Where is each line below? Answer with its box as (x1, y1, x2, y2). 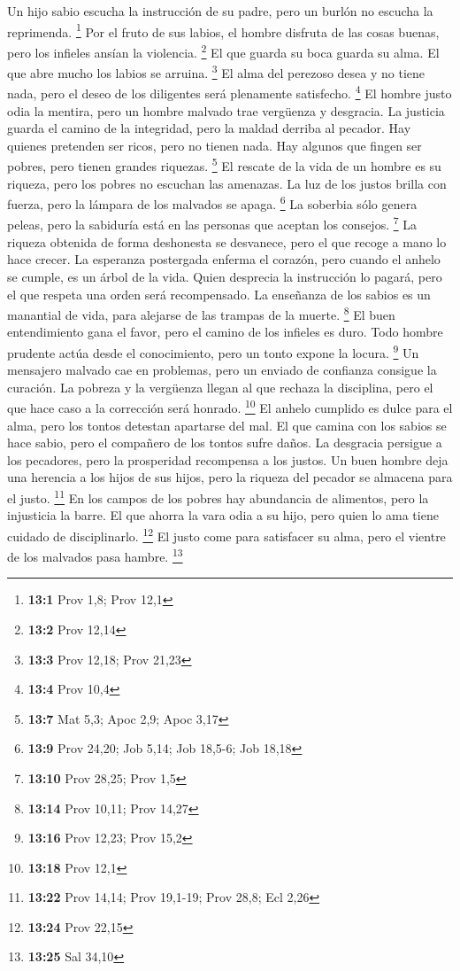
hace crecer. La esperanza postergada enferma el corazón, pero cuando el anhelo (7, 250, 441, 268)
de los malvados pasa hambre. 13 (7, 545, 183, 565)
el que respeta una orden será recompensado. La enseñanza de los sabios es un (7, 284, 431, 303)
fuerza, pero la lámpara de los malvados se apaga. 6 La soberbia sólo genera (7, 192, 418, 213)
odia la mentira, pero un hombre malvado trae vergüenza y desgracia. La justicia (7, 101, 445, 120)
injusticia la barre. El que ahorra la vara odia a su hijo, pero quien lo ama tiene (7, 506, 439, 524)
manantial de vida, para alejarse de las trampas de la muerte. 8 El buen (7, 303, 395, 323)
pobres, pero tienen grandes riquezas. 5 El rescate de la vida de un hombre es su (7, 154, 441, 175)
